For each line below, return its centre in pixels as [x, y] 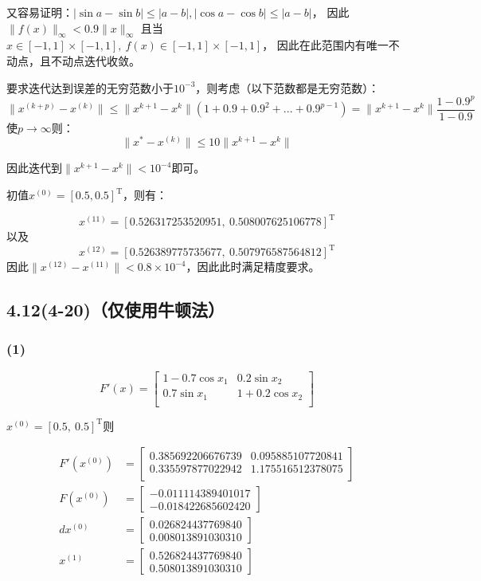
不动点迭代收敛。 [95, 60]
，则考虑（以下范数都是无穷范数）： [287, 87]
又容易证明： [40, 12]
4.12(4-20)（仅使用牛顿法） [115, 310]
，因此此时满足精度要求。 [253, 267]
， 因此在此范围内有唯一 [325, 45]
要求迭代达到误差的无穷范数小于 [90, 87]
